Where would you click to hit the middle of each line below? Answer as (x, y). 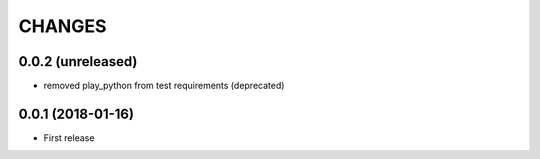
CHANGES (62, 26)
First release (69, 137)
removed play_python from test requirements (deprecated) (164, 86)
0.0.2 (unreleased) (78, 61)
